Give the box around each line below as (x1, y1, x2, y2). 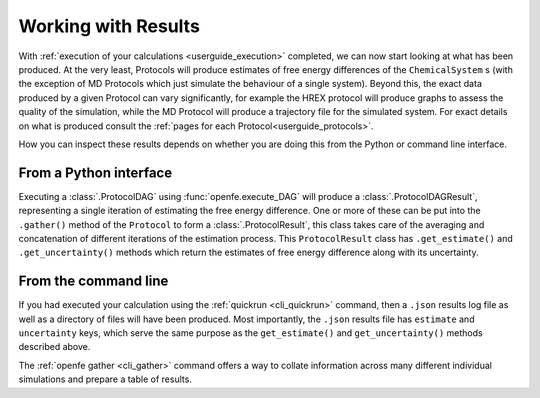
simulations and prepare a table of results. (18, 373, 192, 385)
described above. (18, 341, 91, 353)
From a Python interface (18, 164, 173, 181)
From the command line (18, 273, 169, 290)
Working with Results (18, 15, 200, 37)
